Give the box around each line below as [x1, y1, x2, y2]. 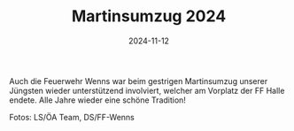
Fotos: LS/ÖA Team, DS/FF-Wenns [9, 112, 135, 122]
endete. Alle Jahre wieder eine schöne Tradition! [9, 95, 186, 105]
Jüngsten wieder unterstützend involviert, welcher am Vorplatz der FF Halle [9, 85, 285, 96]
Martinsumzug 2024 [71, 6, 227, 27]
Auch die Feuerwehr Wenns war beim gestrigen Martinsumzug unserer [9, 75, 268, 86]
